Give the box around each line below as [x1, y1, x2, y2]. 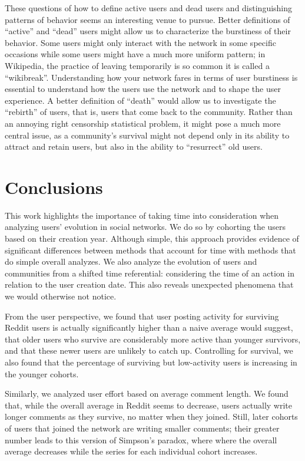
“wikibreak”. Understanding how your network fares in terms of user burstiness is [5, 71, 298, 83]
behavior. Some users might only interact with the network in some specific [5, 36, 276, 48]
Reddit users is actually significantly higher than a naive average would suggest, [5, 321, 293, 334]
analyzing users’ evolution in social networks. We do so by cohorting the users [5, 220, 286, 233]
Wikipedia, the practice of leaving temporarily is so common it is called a [5, 59, 270, 71]
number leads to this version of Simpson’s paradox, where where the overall [5, 433, 277, 446]
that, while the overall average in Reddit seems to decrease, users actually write [5, 399, 292, 411]
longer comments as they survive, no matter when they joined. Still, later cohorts [5, 410, 298, 423]
